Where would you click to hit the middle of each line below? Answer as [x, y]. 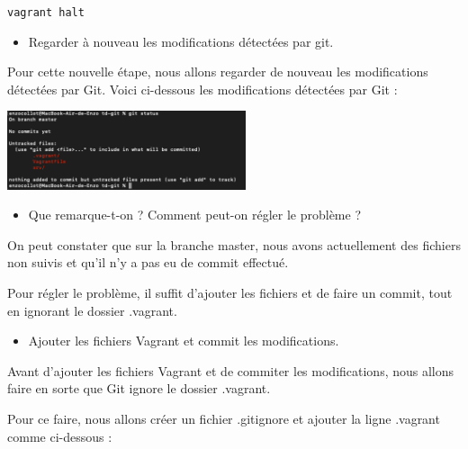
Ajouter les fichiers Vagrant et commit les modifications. [184, 341]
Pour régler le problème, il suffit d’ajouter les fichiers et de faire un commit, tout [230, 293]
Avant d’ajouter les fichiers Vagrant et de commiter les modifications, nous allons [231, 370]
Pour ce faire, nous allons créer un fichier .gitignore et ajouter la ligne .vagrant [224, 419]
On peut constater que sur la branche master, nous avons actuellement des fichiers [234, 244]
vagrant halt [46, 13]
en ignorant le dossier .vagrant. [92, 310]
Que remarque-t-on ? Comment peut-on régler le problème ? [195, 215]
